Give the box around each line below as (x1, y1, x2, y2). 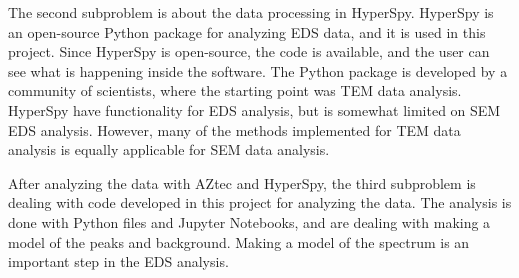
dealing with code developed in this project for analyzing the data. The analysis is (8, 192, 512, 213)
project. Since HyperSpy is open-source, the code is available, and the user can (8, 41, 490, 62)
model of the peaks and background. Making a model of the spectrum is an (8, 231, 470, 252)
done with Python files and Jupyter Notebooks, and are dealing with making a (8, 211, 491, 232)
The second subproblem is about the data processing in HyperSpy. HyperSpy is (8, 2, 494, 22)
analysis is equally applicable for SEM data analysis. (8, 139, 330, 160)
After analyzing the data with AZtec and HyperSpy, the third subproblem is (8, 172, 476, 193)
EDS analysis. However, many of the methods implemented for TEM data (8, 119, 461, 140)
